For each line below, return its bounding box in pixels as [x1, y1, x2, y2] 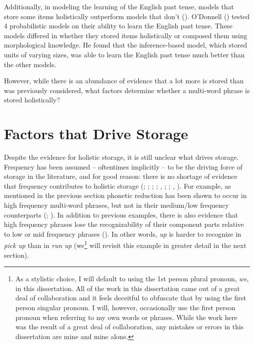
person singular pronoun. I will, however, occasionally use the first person [15, 302, 235, 313]
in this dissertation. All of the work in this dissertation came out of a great [15, 283, 240, 293]
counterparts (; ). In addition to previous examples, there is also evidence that [4, 209, 238, 220]
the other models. [4, 59, 57, 69]
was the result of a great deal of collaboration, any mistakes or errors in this [15, 321, 244, 332]
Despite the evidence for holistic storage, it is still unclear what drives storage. [4, 152, 239, 162]
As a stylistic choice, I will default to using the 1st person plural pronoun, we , [15, 273, 249, 284]
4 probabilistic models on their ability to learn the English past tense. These [4, 21, 233, 31]
